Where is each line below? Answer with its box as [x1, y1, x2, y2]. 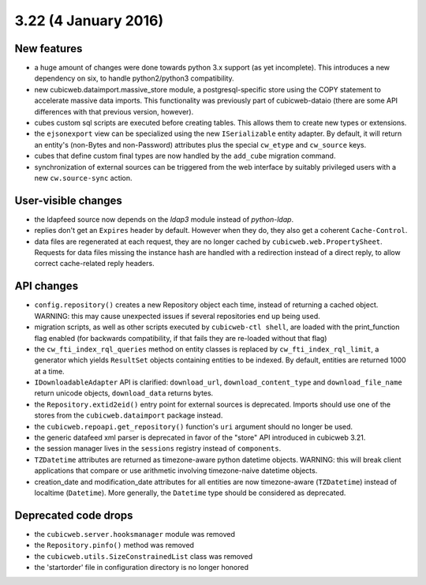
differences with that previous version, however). [34, 107, 194, 116]
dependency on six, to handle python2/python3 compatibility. [34, 73, 234, 83]
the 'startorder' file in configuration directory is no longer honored [34, 563, 248, 572]
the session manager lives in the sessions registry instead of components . [34, 444, 282, 453]
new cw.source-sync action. [34, 173, 133, 182]
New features [14, 42, 83, 55]
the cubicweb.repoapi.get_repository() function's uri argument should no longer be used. [34, 422, 353, 431]
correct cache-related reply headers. [34, 259, 155, 268]
